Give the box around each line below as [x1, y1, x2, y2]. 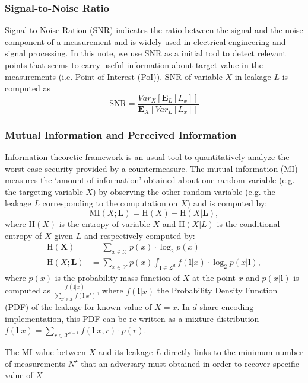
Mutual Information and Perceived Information [5, 127, 237, 142]
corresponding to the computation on [42, 197, 178, 209]
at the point [192, 271, 236, 283]
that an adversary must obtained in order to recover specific [81, 357, 299, 369]
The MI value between [5, 345, 86, 358]
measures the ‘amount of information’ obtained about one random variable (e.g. [5, 174, 295, 186]
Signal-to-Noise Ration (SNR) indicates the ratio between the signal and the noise [5, 24, 303, 36]
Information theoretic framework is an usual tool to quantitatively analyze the [5, 151, 290, 163]
